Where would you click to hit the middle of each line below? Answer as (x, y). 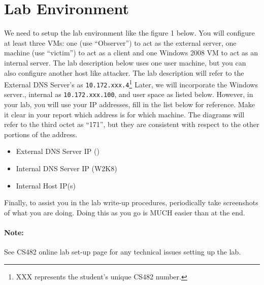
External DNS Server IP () (58, 151)
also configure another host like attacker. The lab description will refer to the (124, 72)
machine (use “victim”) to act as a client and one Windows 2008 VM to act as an (131, 53)
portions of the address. (41, 134)
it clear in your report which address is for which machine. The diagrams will (124, 114)
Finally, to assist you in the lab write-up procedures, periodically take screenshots (131, 202)
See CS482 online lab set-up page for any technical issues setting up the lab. (123, 252)
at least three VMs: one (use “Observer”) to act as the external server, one (120, 42)
